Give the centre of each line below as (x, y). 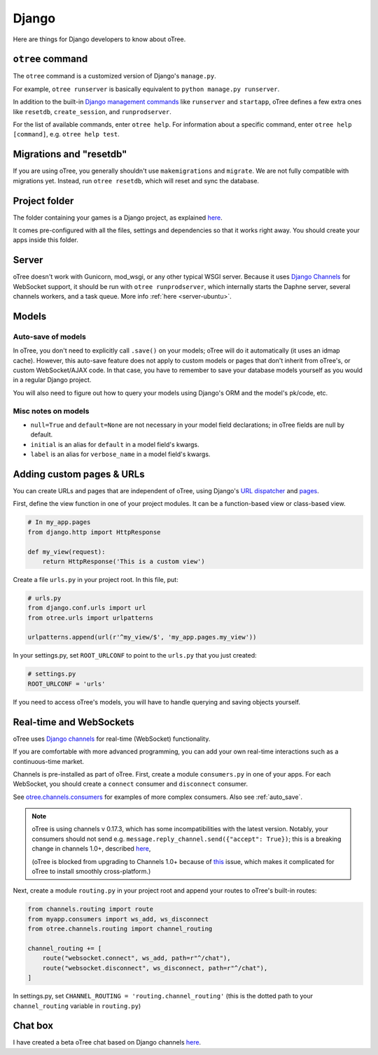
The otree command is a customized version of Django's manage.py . (114, 76)
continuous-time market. (48, 761)
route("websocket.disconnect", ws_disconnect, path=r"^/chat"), (155, 968)
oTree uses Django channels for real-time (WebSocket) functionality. (112, 739)
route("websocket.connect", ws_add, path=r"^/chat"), (136, 958)
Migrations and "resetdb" (70, 154)
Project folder (43, 200)
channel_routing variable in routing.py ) (77, 1006)
